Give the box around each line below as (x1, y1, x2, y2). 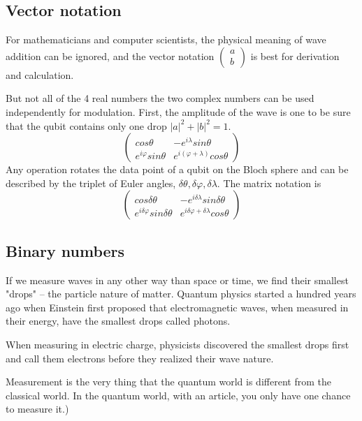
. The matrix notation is (217, 175, 321, 190)
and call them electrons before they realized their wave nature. (6, 350, 274, 365)
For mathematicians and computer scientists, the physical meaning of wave (6, 32, 326, 47)
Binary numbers (6, 239, 125, 261)
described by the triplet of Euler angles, (6, 175, 176, 190)
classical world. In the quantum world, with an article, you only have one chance (6, 387, 351, 402)
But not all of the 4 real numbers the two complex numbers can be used (6, 91, 314, 105)
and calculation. (6, 67, 74, 82)
